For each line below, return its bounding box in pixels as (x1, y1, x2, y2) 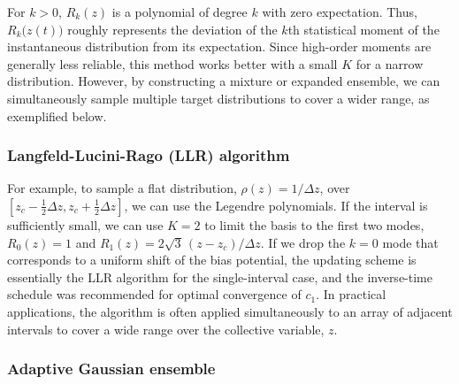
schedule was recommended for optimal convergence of (7, 285, 302, 303)
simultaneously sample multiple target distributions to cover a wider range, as (7, 88, 430, 107)
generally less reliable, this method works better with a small (7, 54, 338, 73)
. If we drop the (260, 233, 346, 251)
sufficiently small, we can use (7, 215, 164, 234)
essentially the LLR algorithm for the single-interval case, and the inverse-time (7, 267, 432, 286)
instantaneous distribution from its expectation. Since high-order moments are (7, 37, 432, 56)
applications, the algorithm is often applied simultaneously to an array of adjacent (7, 302, 453, 320)
